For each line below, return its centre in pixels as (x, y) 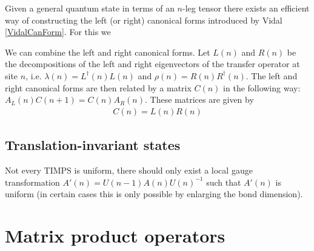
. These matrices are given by (199, 99)
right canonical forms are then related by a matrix (98, 87)
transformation (32, 182)
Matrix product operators (115, 235)
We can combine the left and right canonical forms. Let (108, 52)
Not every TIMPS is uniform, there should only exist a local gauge (129, 170)
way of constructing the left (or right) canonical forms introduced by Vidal (144, 20)
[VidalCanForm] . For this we (58, 32)
